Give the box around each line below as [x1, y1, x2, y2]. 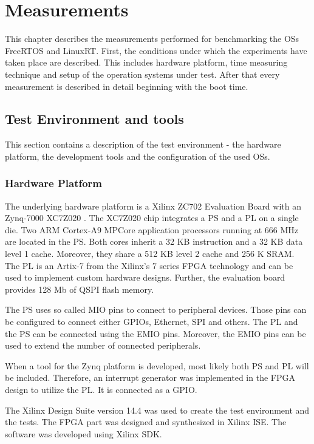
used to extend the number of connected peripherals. [5, 339, 201, 352]
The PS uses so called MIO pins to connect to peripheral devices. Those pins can [5, 303, 307, 316]
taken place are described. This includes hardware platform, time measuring [5, 56, 288, 69]
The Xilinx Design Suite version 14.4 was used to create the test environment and [5, 403, 310, 416]
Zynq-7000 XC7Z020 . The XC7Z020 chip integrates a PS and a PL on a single [5, 211, 299, 224]
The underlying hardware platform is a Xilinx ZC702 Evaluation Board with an [5, 199, 302, 212]
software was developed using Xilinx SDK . [5, 427, 162, 440]
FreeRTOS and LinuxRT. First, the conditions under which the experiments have [5, 44, 307, 56]
